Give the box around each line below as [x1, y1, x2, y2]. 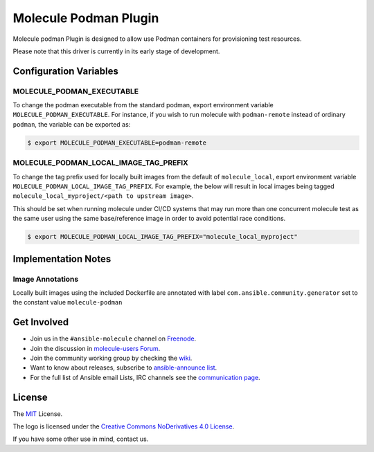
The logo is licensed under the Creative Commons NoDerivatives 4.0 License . [12, 422, 235, 431]
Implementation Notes [12, 253, 112, 264]
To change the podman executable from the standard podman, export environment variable [12, 101, 274, 109]
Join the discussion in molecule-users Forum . [30, 344, 161, 352]
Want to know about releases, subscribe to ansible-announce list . [30, 363, 217, 372]
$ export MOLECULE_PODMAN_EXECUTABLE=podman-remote [27, 138, 207, 147]
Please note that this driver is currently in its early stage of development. [12, 47, 220, 55]
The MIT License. [12, 409, 63, 418]
